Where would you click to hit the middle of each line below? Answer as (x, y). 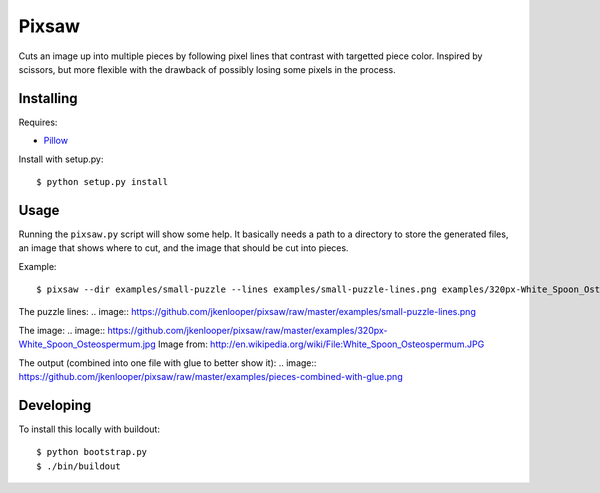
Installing (48, 98)
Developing (55, 405)
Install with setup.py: (61, 159)
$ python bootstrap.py (92, 452)
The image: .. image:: (61, 330)
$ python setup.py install (102, 182)
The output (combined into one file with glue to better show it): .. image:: (167, 362)
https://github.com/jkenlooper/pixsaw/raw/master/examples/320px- (247, 330)
